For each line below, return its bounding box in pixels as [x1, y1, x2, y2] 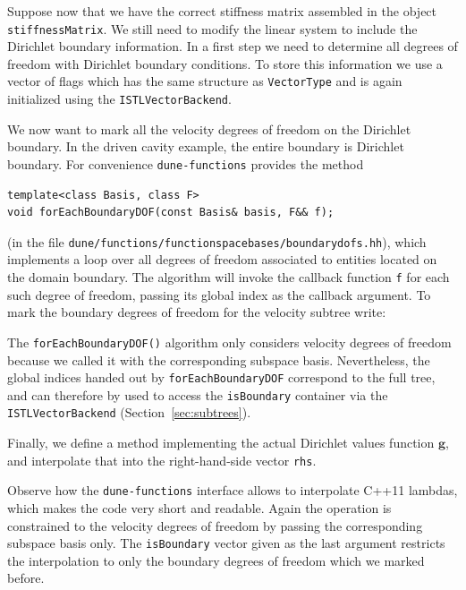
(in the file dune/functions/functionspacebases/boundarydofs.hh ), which [7, 232, 427, 251]
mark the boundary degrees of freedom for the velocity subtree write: [7, 303, 386, 321]
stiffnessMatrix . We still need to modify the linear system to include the [7, 19, 418, 38]
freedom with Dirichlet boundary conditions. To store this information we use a [7, 54, 443, 73]
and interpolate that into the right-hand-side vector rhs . [7, 450, 317, 469]
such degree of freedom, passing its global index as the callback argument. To [7, 285, 431, 304]
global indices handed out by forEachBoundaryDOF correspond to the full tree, [7, 368, 436, 387]
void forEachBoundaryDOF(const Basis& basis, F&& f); [7, 206, 335, 219]
